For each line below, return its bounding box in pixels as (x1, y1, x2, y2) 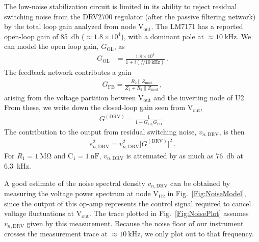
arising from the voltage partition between (4, 92, 136, 102)
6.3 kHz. (4, 160, 31, 171)
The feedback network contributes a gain (4, 67, 132, 77)
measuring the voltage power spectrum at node (4, 188, 151, 199)
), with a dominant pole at (121, 31, 204, 41)
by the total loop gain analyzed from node (4, 21, 136, 32)
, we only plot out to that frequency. (140, 228, 254, 239)
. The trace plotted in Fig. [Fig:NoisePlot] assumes (89, 208, 249, 219)
